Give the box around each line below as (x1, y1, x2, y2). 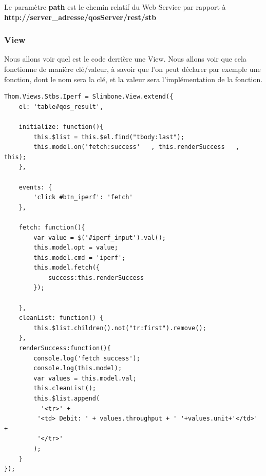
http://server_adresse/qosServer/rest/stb (4, 11, 157, 22)
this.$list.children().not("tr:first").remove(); (33, 324, 206, 332)
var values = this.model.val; (33, 374, 137, 382)
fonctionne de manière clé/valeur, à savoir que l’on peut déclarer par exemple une (4, 64, 261, 74)
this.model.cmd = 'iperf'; (33, 254, 126, 261)
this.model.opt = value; (33, 244, 118, 252)
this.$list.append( (33, 395, 100, 402)
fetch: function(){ (18, 223, 85, 231)
